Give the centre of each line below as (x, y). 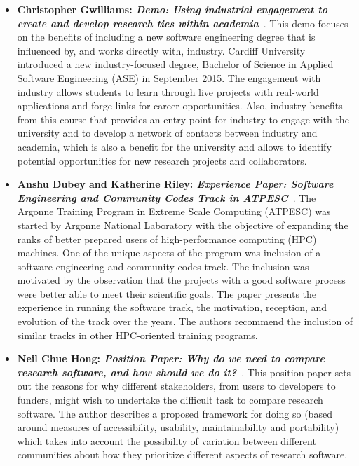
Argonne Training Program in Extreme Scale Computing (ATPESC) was (174, 211)
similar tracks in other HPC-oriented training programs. (137, 335)
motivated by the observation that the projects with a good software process (181, 280)
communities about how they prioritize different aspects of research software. (182, 454)
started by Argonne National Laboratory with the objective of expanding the (183, 225)
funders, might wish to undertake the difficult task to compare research (170, 400)
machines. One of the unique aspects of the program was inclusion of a (169, 253)
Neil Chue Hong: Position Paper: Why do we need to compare (171, 358)
